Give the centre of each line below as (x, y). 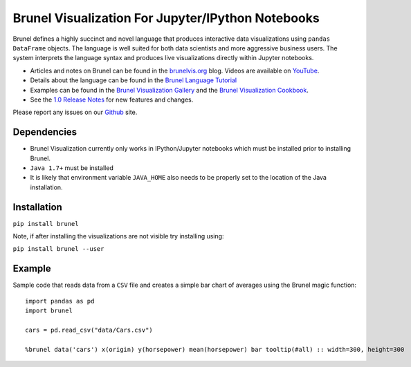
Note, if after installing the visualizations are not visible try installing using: (118, 236)
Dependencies (45, 132)
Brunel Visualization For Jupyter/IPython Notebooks (166, 18)
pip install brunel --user (58, 249)
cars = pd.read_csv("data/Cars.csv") (89, 330)
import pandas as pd (60, 301)
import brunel (49, 311)
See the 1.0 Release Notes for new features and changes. (112, 100)
